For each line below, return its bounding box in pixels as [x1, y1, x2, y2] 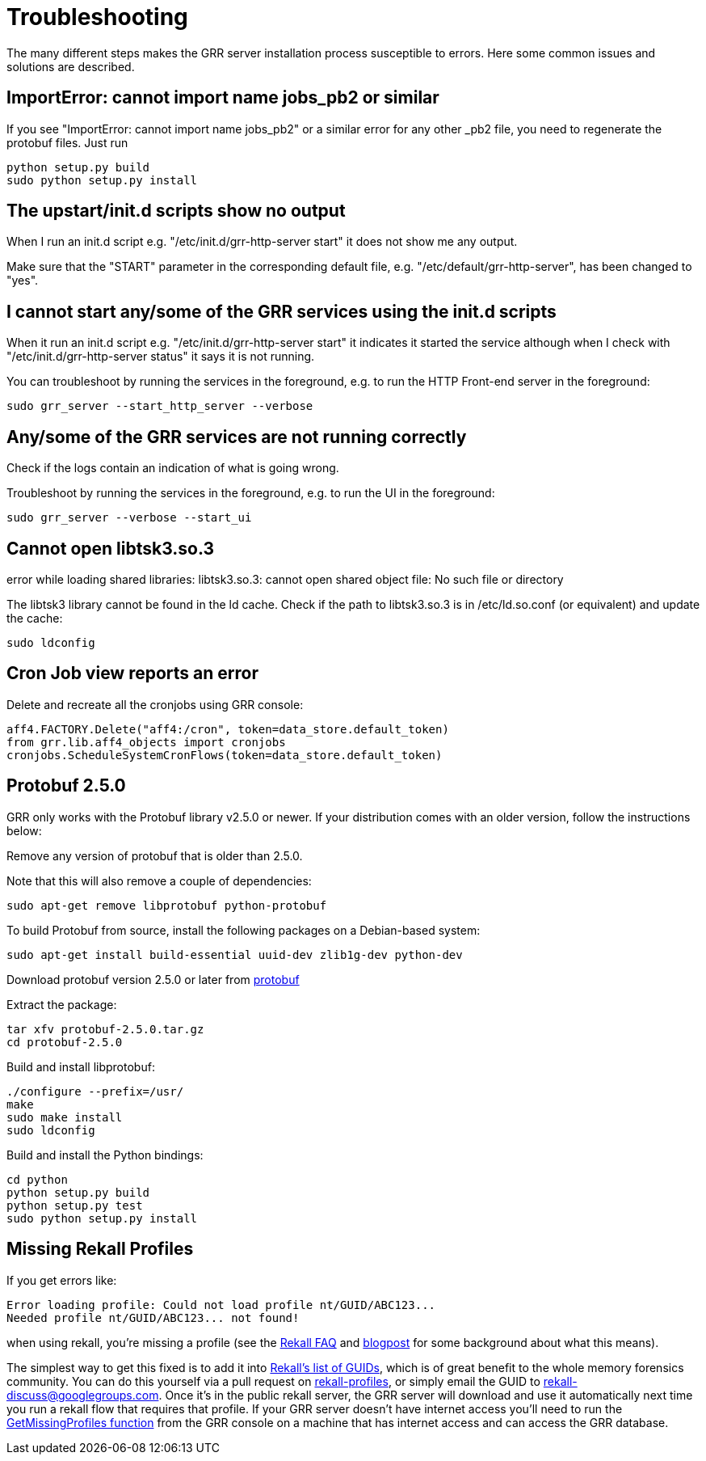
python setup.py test [6, 1198, 143, 1212]
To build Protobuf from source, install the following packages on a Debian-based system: [6, 923, 481, 937]
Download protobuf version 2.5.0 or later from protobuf [6, 972, 300, 986]
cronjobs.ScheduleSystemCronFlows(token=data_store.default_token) [6, 748, 443, 762]
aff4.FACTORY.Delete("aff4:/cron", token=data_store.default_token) [6, 722, 449, 736]
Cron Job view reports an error [6, 663, 259, 684]
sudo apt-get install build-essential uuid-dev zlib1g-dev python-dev [6, 948, 463, 961]
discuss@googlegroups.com [6, 1387, 159, 1402]
